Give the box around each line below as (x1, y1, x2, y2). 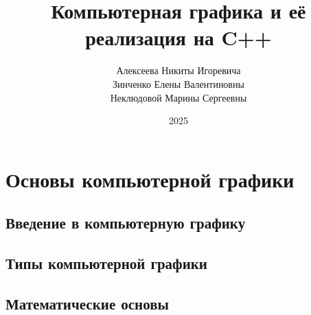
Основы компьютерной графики (5, 165, 295, 193)
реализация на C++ (85, 23, 272, 51)
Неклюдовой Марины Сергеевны (110, 90, 247, 104)
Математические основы (5, 292, 169, 314)
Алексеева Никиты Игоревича (116, 63, 241, 78)
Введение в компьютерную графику (5, 212, 246, 233)
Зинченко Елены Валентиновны (113, 76, 244, 91)
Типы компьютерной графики (5, 253, 207, 274)
